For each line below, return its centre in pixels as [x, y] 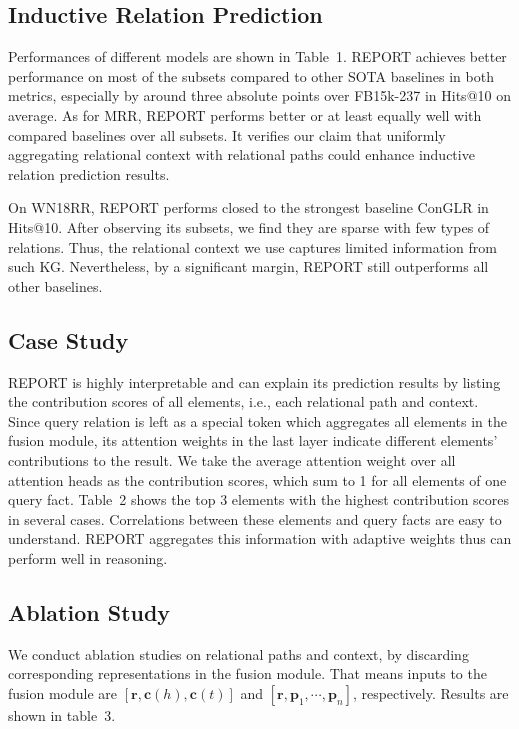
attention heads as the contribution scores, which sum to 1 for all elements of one [257, 479]
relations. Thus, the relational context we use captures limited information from [252, 246]
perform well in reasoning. [88, 557]
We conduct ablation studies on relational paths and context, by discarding [238, 653]
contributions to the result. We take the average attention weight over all [232, 459]
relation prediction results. [89, 173]
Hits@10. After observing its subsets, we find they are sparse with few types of [249, 226]
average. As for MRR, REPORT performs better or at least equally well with [245, 114]
